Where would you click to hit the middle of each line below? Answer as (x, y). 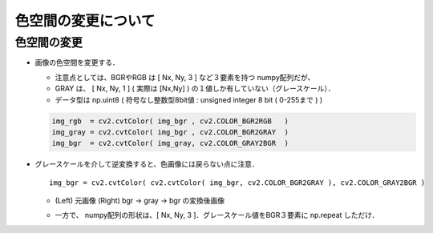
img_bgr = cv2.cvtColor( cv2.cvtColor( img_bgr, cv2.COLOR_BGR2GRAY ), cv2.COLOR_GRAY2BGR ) (237, 183)
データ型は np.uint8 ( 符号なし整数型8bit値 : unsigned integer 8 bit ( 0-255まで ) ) (189, 99)
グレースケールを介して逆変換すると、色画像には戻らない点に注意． (147, 164)
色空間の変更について (85, 21)
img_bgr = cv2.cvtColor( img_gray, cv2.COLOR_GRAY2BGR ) (170, 143)
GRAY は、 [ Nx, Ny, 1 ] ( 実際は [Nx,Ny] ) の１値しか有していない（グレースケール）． (195, 89)
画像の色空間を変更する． (77, 62)
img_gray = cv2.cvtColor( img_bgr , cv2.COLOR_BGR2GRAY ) (170, 132)
